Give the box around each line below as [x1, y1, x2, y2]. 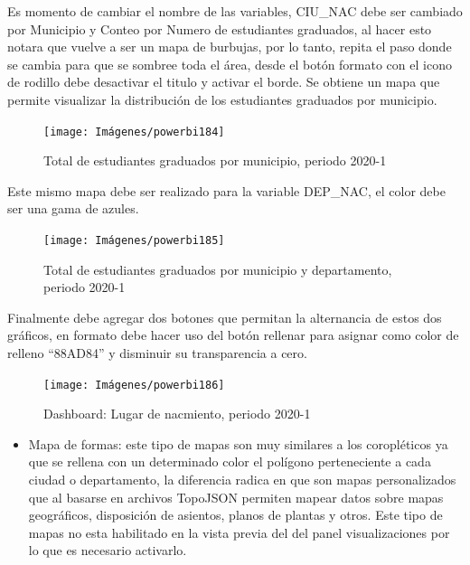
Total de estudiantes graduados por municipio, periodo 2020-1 [43, 151, 387, 170]
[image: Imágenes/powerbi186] [43, 378, 225, 391]
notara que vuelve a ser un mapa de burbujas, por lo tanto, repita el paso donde [7, 37, 452, 56]
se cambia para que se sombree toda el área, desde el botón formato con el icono [7, 54, 452, 73]
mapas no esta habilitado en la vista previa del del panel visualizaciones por [28, 523, 450, 541]
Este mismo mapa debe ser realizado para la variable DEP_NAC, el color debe [7, 181, 446, 200]
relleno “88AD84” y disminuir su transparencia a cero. [7, 344, 307, 363]
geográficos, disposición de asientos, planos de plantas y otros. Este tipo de [28, 505, 443, 524]
